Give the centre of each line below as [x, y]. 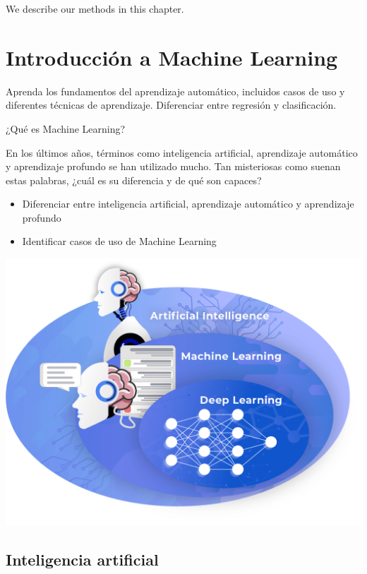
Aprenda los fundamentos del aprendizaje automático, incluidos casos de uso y [175, 91]
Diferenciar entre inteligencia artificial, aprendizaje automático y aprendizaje [188, 204]
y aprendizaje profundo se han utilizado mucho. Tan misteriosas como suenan [173, 166]
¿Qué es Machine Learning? [66, 128]
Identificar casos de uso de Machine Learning [119, 241]
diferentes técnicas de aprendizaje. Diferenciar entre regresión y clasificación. [171, 105]
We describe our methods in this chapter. [95, 8]
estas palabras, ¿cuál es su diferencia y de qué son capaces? [134, 180]
